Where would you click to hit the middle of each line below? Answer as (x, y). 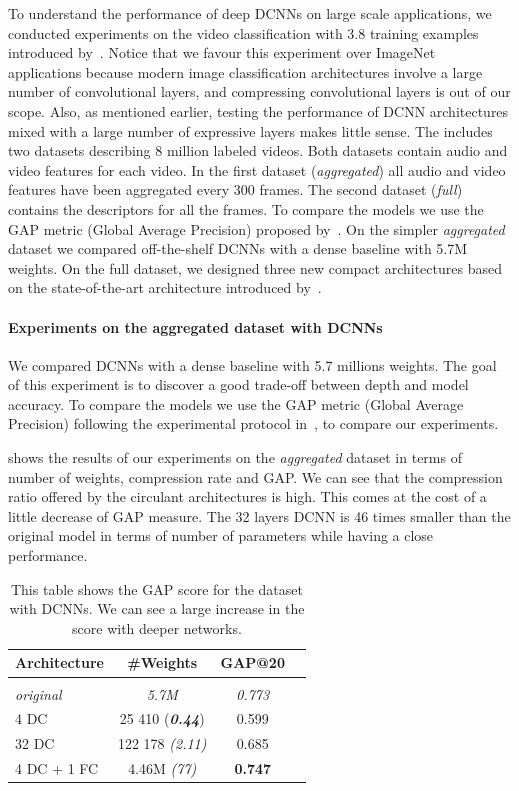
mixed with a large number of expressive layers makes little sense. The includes (250, 130)
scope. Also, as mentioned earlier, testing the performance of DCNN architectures (258, 110)
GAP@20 (252, 662)
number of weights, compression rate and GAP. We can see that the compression (255, 476)
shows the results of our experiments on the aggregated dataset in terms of (235, 457)
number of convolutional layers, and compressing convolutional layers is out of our (259, 91)
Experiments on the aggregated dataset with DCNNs (195, 326)
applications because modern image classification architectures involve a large (245, 71)
